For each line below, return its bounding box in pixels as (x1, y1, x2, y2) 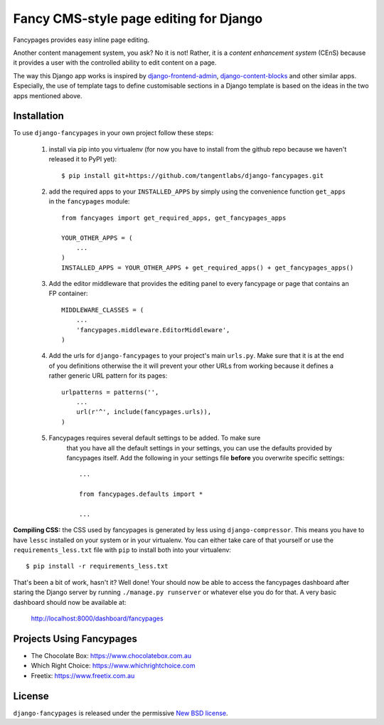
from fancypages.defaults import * (79, 490, 203, 498)
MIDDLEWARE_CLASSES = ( (61, 306, 144, 314)
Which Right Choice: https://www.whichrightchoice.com (31, 662, 196, 670)
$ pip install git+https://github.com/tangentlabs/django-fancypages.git (61, 171, 324, 179)
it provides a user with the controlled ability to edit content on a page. (13, 58, 217, 67)
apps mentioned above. (13, 91, 82, 100)
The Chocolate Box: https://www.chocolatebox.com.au (31, 651, 192, 660)
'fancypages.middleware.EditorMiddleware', (75, 326, 230, 334)
